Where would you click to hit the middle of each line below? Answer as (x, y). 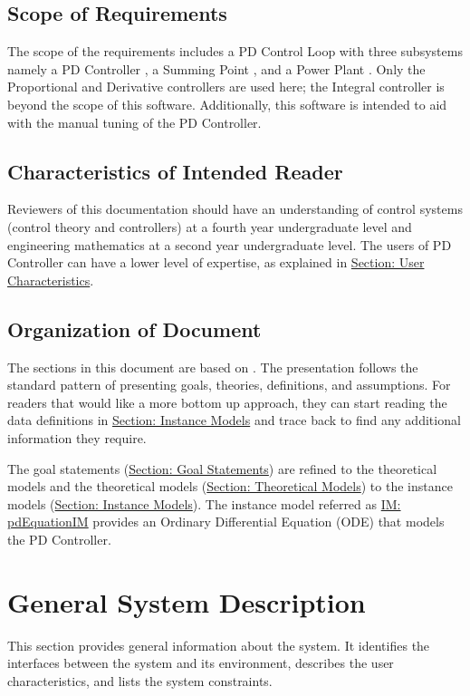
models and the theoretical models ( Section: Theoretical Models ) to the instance (230, 486)
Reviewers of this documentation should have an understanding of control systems (235, 209)
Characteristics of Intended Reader (175, 171)
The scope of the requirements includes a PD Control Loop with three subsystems (235, 51)
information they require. (77, 437)
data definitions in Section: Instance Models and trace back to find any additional (234, 420)
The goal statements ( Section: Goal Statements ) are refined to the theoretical (222, 468)
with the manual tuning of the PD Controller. (134, 122)
